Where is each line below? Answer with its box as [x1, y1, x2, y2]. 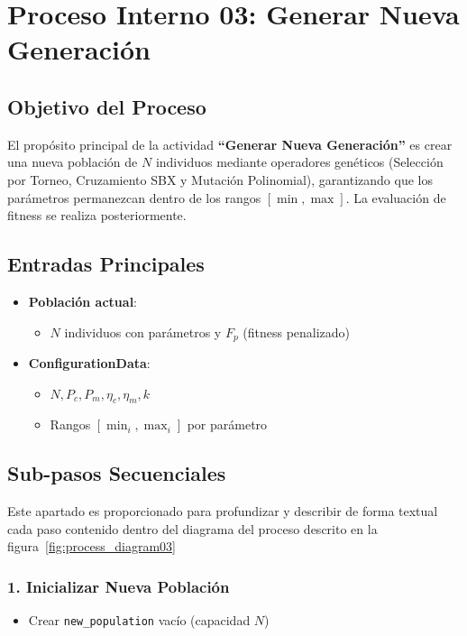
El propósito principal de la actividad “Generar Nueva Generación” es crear [7, 134, 453, 153]
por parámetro [187, 415, 268, 434]
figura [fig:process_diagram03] [7, 537, 176, 556]
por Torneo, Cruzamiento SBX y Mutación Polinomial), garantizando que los [7, 170, 433, 189]
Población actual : [28, 291, 138, 310]
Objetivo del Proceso [7, 92, 206, 120]
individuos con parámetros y [64, 322, 222, 341]
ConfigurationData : [28, 353, 151, 372]
